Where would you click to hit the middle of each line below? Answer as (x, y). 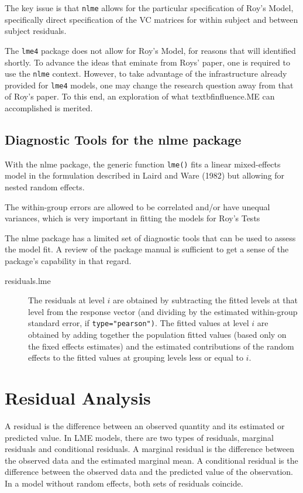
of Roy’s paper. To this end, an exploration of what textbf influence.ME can (140, 96)
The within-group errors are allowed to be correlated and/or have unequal (137, 206)
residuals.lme (28, 280)
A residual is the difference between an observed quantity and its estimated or (145, 425)
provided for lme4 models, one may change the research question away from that (149, 85)
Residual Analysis (78, 398)
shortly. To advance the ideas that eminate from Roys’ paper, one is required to (147, 62)
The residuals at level (66, 300)
